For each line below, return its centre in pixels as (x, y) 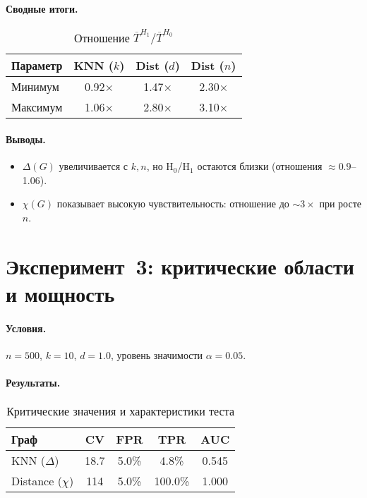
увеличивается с (94, 166)
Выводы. (26, 139)
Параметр (37, 66)
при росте (341, 204)
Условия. (26, 328)
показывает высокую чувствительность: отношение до (173, 204)
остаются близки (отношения (260, 166)
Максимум (37, 107)
